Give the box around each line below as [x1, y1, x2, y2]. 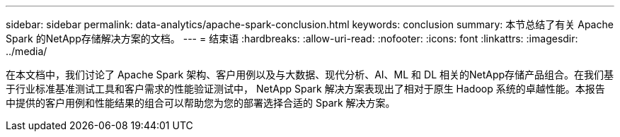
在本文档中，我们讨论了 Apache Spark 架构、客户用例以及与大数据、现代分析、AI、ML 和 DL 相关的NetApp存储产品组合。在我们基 [6, 68, 614, 81]
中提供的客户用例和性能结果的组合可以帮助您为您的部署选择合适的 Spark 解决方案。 [6, 97, 396, 109]
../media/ [6, 45, 47, 57]
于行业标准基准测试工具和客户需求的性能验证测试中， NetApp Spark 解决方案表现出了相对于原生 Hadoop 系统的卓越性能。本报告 [6, 83, 605, 95]
